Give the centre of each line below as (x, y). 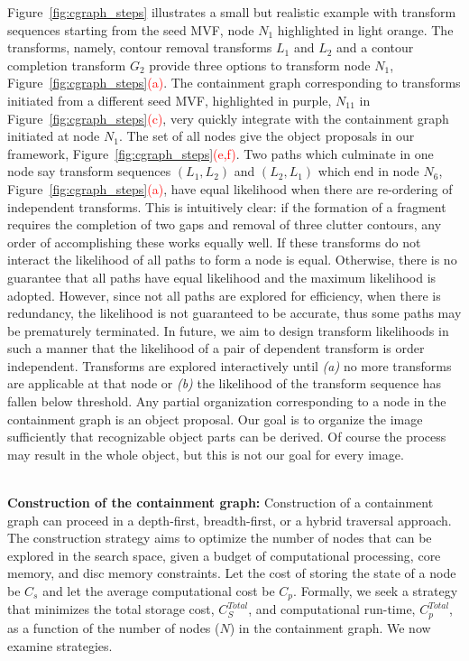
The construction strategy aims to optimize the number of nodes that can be (220, 538)
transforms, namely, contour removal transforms (140, 47)
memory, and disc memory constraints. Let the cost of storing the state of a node (232, 573)
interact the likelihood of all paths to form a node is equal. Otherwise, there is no (232, 260)
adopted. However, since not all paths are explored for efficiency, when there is (224, 295)
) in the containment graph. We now (330, 627)
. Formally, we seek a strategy (376, 591)
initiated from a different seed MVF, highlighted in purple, (170, 100)
